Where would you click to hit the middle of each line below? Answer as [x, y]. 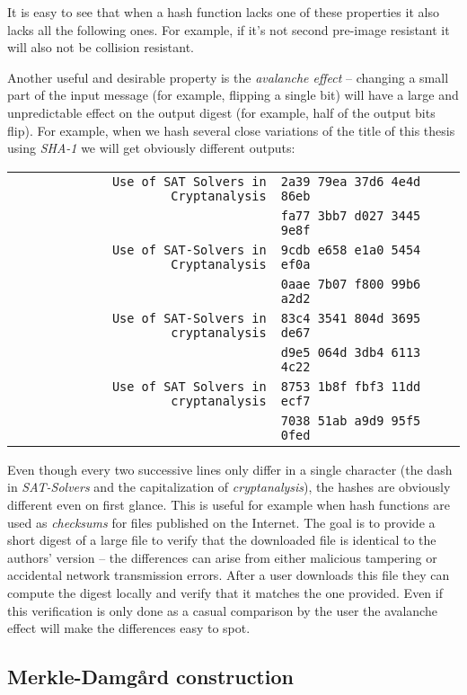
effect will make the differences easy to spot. [129, 628]
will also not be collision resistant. [101, 47]
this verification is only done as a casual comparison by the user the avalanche [222, 610]
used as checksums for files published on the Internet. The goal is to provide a [221, 522]
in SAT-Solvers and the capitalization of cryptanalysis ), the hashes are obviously [229, 487]
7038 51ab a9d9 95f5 [351, 420]
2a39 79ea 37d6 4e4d [351, 181]
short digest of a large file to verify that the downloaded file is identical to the [222, 540]
